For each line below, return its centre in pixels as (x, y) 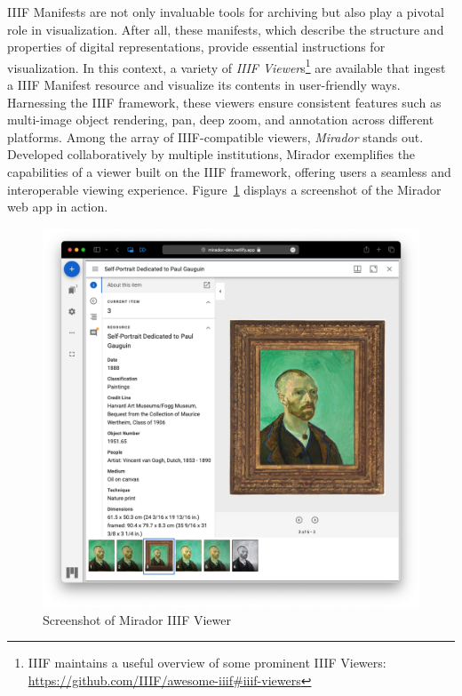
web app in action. (58, 207)
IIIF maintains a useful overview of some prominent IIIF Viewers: (207, 663)
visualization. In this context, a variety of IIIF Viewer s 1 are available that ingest (227, 66)
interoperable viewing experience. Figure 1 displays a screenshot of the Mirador (224, 189)
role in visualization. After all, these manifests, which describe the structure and (226, 29)
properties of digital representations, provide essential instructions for (196, 47)
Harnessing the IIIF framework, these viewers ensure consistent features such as (224, 102)
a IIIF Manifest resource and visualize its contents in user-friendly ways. (204, 85)
